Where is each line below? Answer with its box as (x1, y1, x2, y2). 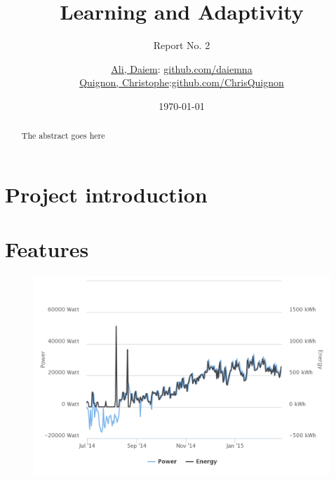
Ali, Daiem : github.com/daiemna (111, 61, 253, 76)
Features (5, 235, 89, 263)
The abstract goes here (21, 130, 105, 142)
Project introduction (5, 179, 208, 208)
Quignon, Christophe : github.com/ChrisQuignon (79, 75, 284, 90)
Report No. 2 (153, 38, 210, 53)
